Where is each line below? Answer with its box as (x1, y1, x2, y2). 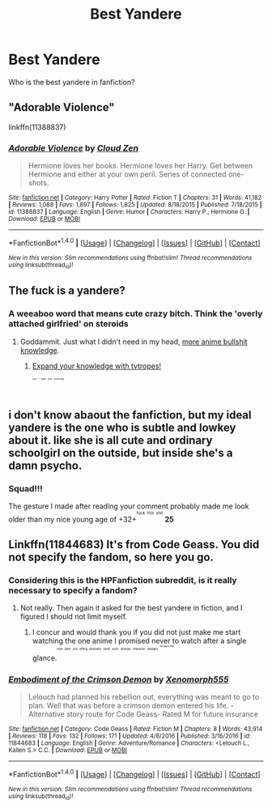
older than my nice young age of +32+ (8, 514, 137, 524)
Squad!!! (8, 483, 43, 494)
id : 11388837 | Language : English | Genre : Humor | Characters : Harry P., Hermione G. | (8, 208, 250, 216)
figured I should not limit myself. (19, 612, 128, 622)
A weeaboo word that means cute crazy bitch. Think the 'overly (8, 308, 263, 320)
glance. (32, 653, 57, 663)
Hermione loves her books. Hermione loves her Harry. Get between (28, 161, 253, 171)
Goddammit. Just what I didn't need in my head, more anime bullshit (19, 337, 249, 347)
